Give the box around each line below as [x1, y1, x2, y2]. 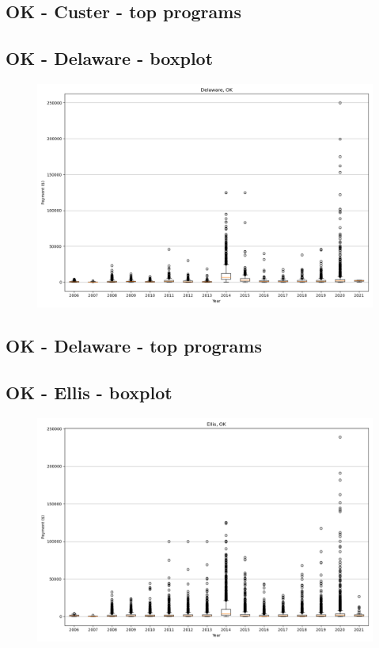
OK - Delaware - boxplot [6, 46, 214, 71]
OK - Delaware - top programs [6, 334, 263, 358]
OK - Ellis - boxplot [6, 380, 172, 405]
